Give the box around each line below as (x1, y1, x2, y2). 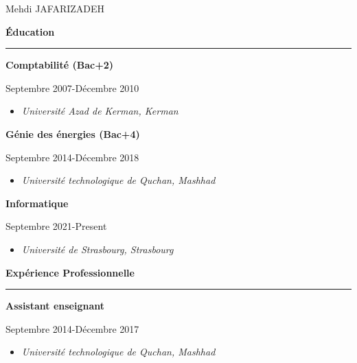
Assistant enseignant (5, 298, 105, 313)
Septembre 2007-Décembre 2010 (5, 80, 139, 95)
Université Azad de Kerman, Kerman (21, 104, 178, 118)
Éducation (5, 24, 55, 38)
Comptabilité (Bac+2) (5, 58, 113, 72)
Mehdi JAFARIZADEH (5, 1, 105, 15)
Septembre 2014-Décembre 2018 (5, 150, 139, 164)
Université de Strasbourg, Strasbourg (21, 242, 174, 256)
